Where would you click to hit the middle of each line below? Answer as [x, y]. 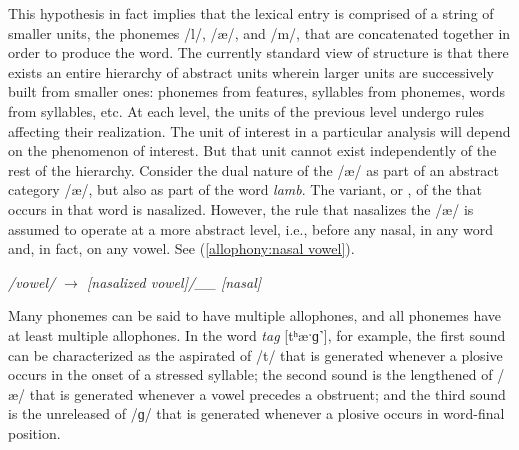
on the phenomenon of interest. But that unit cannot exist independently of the [252, 150]
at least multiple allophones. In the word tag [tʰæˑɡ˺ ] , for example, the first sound [257, 334]
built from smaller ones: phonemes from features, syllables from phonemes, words [257, 91]
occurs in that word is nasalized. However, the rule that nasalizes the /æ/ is [241, 208]
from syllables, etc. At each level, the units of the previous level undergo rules [246, 110]
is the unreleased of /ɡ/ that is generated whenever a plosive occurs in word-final [256, 413]
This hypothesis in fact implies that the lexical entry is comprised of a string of [251, 13]
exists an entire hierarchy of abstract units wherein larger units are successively [251, 71]
